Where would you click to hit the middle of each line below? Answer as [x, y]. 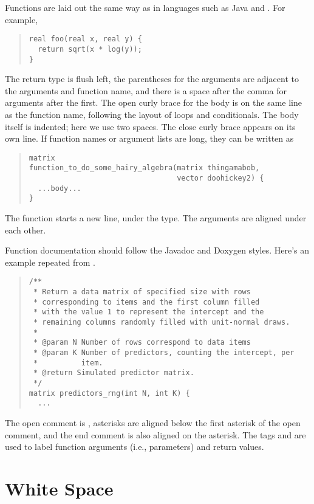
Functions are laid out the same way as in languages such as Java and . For [145, 7]
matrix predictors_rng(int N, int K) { [109, 393]
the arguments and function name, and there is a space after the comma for [146, 90]
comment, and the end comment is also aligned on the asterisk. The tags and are [155, 434]
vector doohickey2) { [220, 178]
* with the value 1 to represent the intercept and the [148, 312]
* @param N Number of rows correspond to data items [142, 343]
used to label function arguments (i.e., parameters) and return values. [135, 447]
